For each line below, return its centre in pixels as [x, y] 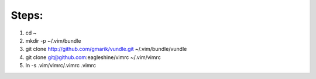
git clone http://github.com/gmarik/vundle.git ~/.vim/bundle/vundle [106, 49]
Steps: [27, 15]
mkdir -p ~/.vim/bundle [53, 40]
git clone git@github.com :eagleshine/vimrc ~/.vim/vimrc [93, 57]
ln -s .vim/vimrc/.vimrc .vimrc [61, 66]
